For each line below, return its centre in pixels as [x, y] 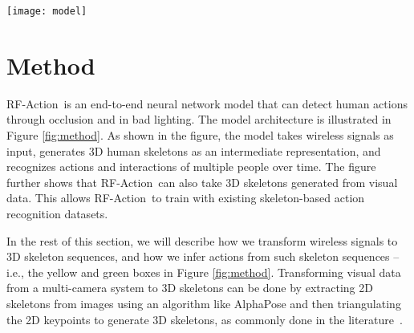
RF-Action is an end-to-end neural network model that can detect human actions [207, 103]
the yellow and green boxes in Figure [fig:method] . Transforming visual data [214, 272]
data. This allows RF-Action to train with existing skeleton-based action [186, 198]
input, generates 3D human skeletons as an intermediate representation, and [194, 150]
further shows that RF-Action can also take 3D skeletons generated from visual [202, 182]
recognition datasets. [57, 213]
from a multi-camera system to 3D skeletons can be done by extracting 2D [190, 288]
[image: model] [47, 11]
